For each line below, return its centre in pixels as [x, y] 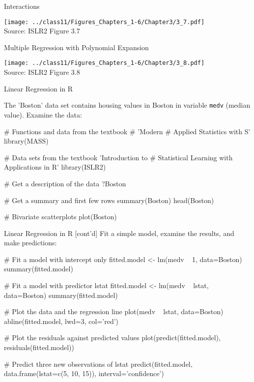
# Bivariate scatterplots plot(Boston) [60, 217]
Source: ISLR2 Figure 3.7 [42, 31]
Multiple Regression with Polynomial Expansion [76, 47]
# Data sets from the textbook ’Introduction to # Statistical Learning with [118, 157]
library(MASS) [26, 141]
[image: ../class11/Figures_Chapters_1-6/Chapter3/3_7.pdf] [104, 22]
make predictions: [30, 243]
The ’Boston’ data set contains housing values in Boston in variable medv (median [127, 105]
